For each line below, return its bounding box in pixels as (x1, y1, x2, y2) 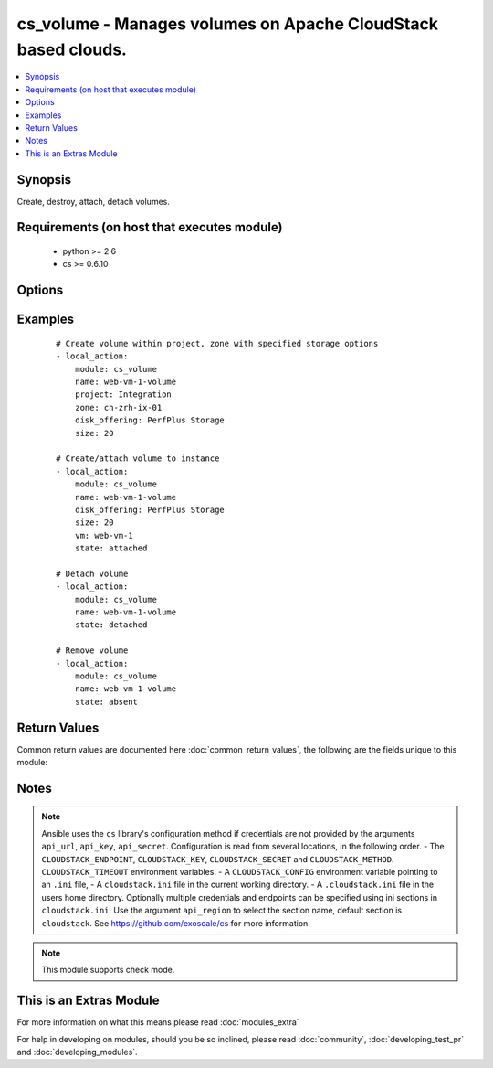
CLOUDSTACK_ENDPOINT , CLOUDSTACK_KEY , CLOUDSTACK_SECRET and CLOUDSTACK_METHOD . (41, 853, 394, 864)
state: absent (74, 696, 139, 707)
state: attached (74, 543, 148, 553)
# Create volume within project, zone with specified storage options (56, 338, 379, 348)
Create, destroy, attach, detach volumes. (16, 196, 171, 207)
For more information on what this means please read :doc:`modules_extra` (16, 1017, 300, 1028)
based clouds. (16, 39, 128, 59)
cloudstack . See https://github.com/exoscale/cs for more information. (41, 917, 310, 928)
